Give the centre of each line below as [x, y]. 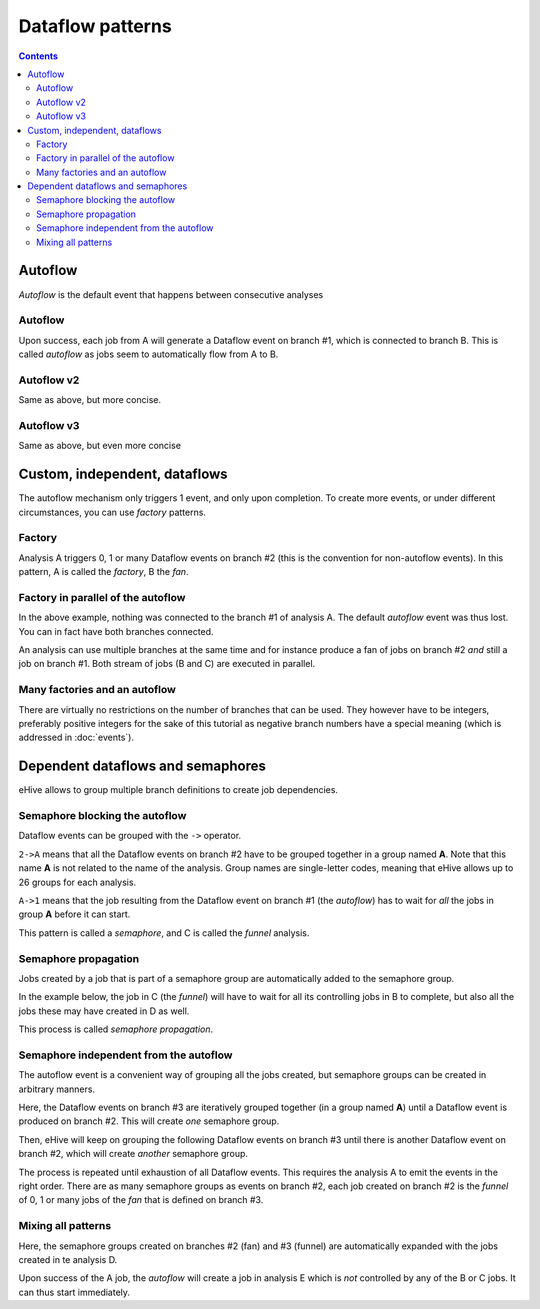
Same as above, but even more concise [100, 446]
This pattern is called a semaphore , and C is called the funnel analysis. [164, 932]
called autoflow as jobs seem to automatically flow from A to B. [148, 354]
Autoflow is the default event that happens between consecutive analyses [171, 294]
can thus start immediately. [74, 1292]
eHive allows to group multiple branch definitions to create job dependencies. [178, 790]
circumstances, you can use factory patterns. [112, 512]
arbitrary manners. [56, 1089]
